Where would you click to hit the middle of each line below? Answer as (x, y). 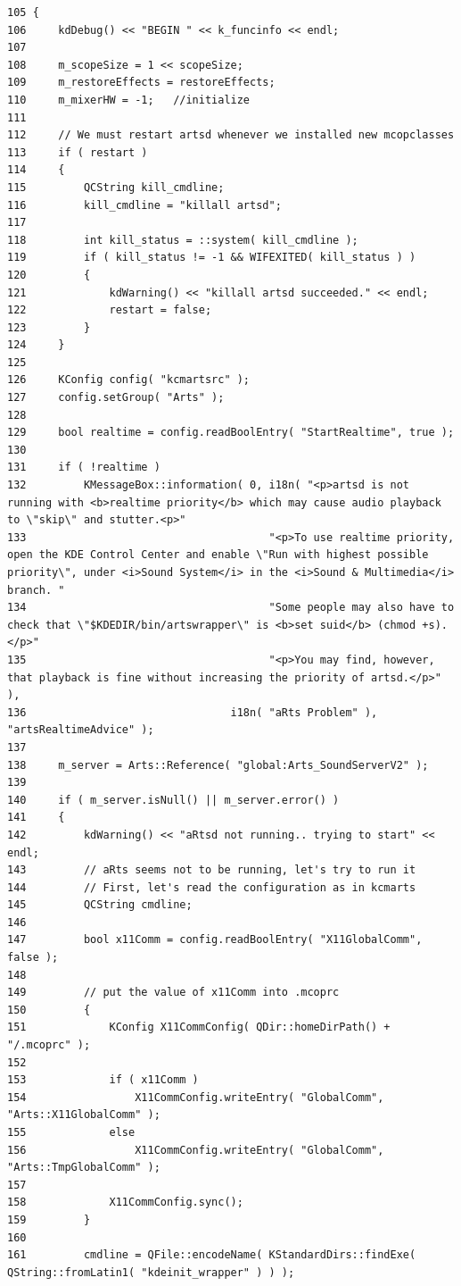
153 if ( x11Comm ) (103, 1080)
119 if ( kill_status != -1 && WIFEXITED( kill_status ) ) (212, 258)
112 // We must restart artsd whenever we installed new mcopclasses (231, 135)
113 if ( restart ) (78, 152)
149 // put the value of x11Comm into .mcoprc (173, 993)
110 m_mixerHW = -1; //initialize (129, 100)
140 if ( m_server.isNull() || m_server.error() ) (173, 800)
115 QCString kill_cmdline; (116, 187)
